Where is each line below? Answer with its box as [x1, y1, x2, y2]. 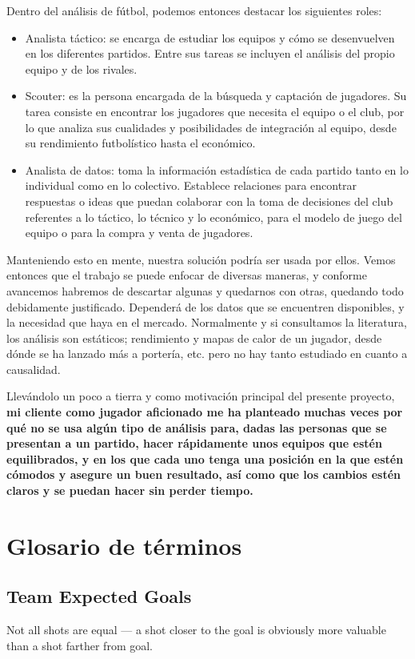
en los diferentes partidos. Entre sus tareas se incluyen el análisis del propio [25, 45, 395, 62]
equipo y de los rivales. [25, 60, 138, 77]
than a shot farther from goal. [6, 637, 153, 653]
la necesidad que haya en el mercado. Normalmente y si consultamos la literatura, [6, 314, 407, 331]
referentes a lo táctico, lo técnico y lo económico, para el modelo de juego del [25, 208, 402, 225]
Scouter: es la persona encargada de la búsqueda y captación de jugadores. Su [25, 87, 407, 104]
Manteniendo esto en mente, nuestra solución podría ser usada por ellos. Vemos [6, 251, 396, 267]
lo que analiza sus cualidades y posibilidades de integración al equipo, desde [25, 119, 397, 135]
